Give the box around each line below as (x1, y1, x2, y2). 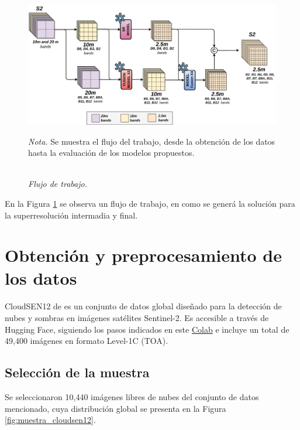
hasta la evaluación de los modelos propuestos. (28, 146, 195, 159)
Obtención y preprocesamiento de (5, 243, 282, 267)
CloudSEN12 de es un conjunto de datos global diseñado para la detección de (5, 300, 282, 312)
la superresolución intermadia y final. (5, 209, 138, 221)
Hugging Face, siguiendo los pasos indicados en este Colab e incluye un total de (5, 323, 289, 335)
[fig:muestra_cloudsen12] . (5, 414, 96, 426)
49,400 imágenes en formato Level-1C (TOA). (5, 335, 168, 347)
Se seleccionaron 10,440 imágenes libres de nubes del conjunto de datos (5, 391, 259, 402)
